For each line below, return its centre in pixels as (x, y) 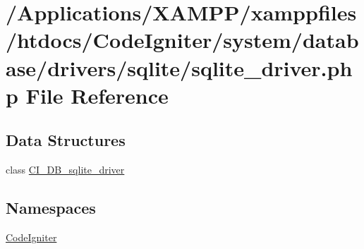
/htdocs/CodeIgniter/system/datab (182, 40)
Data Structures (66, 140)
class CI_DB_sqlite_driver (65, 170)
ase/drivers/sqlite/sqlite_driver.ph (179, 67)
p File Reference (87, 95)
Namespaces (51, 208)
